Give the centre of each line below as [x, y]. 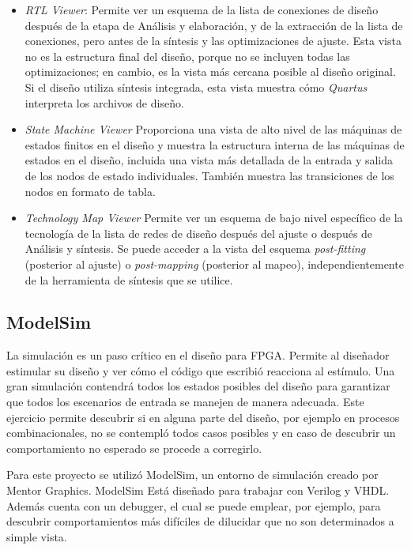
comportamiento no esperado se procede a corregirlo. [134, 448]
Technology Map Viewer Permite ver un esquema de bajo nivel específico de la [214, 218]
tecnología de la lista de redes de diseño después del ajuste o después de [199, 233]
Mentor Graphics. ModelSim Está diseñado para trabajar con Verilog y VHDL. [198, 490]
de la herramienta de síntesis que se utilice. [129, 279]
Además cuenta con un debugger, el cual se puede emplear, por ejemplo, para [194, 505]
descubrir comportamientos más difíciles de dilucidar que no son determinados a [200, 521]
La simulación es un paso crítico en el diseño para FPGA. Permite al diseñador [198, 355]
